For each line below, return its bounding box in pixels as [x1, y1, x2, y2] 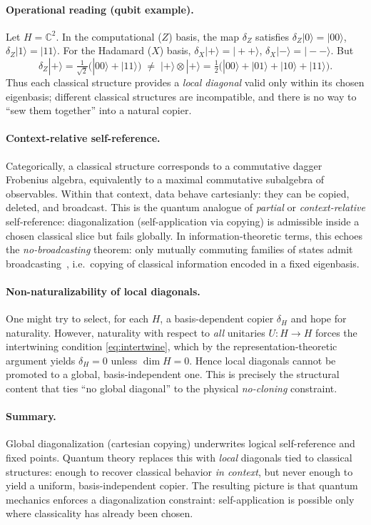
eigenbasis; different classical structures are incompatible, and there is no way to [6, 88, 357, 103]
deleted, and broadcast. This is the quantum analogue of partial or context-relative [6, 200, 365, 215]
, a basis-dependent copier [160, 311, 274, 326]
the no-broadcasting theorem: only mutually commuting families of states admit [6, 242, 353, 257]
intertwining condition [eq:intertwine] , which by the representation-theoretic [6, 339, 337, 354]
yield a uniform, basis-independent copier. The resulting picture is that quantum [6, 478, 358, 493]
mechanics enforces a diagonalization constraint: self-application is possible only [6, 491, 355, 506]
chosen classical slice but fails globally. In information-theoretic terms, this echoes [6, 228, 363, 243]
